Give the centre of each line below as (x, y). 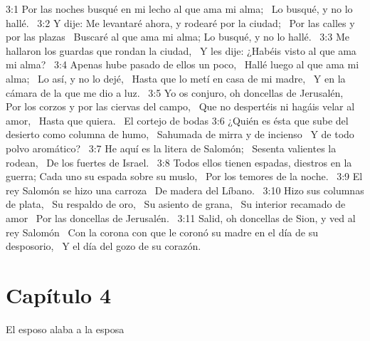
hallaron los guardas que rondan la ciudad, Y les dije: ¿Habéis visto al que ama (181, 50)
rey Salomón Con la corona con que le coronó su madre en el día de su (162, 232)
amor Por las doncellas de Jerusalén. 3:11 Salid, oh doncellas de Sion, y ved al (181, 217)
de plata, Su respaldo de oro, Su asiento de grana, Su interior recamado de (176, 204)
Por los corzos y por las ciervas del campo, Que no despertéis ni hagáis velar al (180, 106)
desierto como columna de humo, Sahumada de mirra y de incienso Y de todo (180, 134)
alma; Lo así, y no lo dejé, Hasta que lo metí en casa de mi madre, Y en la (176, 78)
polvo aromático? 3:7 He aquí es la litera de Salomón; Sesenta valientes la (171, 148)
